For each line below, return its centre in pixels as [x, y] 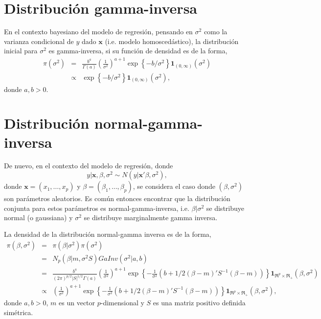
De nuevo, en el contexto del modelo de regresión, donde [89, 165]
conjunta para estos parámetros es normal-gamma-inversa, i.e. [97, 208]
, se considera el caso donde [174, 186]
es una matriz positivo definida [199, 303]
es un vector [77, 303]
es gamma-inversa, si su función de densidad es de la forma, [138, 51]
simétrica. [19, 312]
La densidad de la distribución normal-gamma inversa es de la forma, [108, 234]
